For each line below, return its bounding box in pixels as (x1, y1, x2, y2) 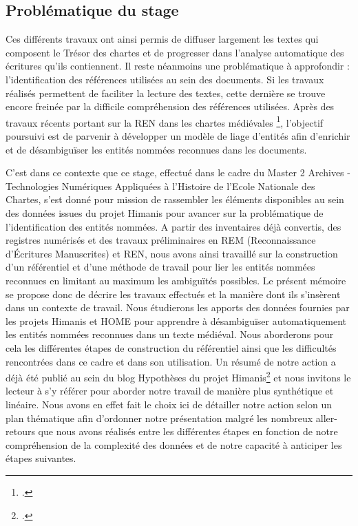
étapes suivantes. (6, 451, 76, 465)
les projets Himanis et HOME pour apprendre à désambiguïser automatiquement (6, 313, 347, 328)
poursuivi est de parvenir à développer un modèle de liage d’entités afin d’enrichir (6, 129, 350, 143)
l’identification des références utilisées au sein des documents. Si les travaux (6, 72, 324, 86)
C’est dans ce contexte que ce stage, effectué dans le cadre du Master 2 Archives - (6, 165, 350, 180)
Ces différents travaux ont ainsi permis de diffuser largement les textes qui (6, 32, 319, 46)
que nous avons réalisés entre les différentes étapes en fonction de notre (38, 424, 338, 439)
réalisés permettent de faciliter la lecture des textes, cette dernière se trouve (6, 85, 326, 100)
